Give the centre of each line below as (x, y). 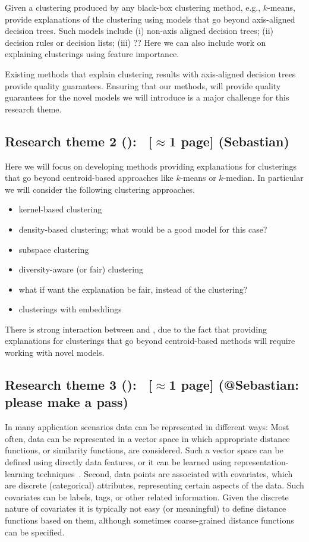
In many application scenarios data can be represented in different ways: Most (147, 427)
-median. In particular (263, 178)
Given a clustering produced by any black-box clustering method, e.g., (133, 7)
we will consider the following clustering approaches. (100, 189)
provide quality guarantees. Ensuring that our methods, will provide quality (143, 85)
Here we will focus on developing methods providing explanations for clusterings (151, 166)
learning (20, 473)
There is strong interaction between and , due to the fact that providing (136, 329)
